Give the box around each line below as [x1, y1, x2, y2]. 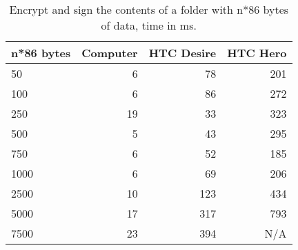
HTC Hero [227, 45, 287, 61]
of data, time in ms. [101, 17, 197, 33]
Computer [81, 45, 138, 61]
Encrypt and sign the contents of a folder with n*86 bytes [9, 1, 289, 17]
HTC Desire [148, 45, 217, 61]
